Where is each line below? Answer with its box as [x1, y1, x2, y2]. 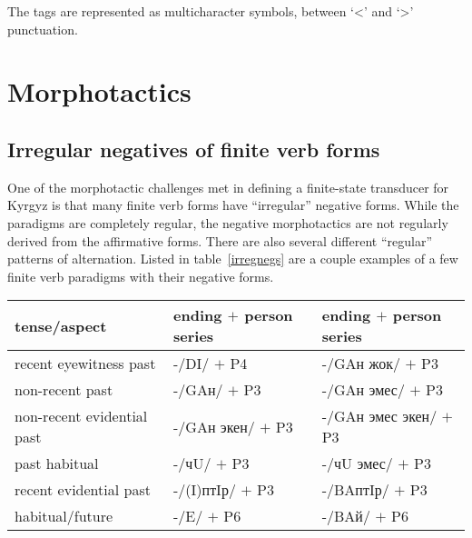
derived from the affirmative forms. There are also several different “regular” [7, 231, 433, 250]
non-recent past [15, 379, 113, 401]
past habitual [15, 453, 99, 474]
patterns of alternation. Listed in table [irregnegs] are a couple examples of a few [7, 249, 458, 268]
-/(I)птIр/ [173, 479, 236, 501]
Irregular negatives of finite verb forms [7, 134, 380, 163]
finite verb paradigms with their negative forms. [7, 266, 274, 285]
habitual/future [15, 505, 113, 527]
